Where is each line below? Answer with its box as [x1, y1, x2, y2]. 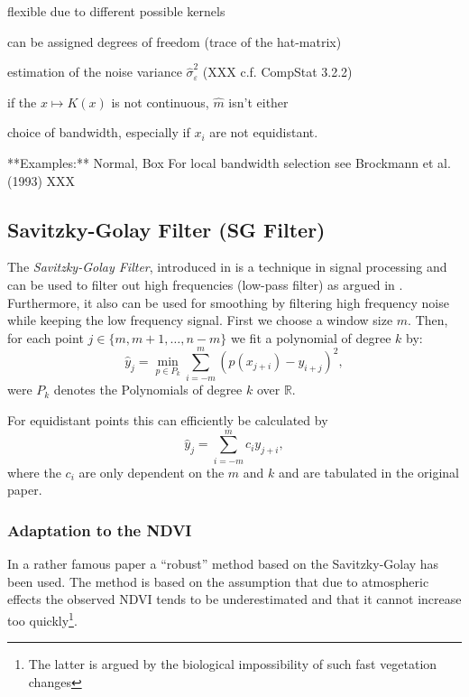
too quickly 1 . [7, 608, 78, 629]
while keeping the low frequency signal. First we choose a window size [7, 311, 393, 330]
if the [7, 92, 37, 111]
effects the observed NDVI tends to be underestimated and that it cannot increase [7, 590, 462, 609]
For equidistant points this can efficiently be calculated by [7, 411, 328, 430]
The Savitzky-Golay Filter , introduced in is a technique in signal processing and [7, 257, 447, 276]
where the [7, 462, 61, 481]
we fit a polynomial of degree [231, 328, 391, 347]
